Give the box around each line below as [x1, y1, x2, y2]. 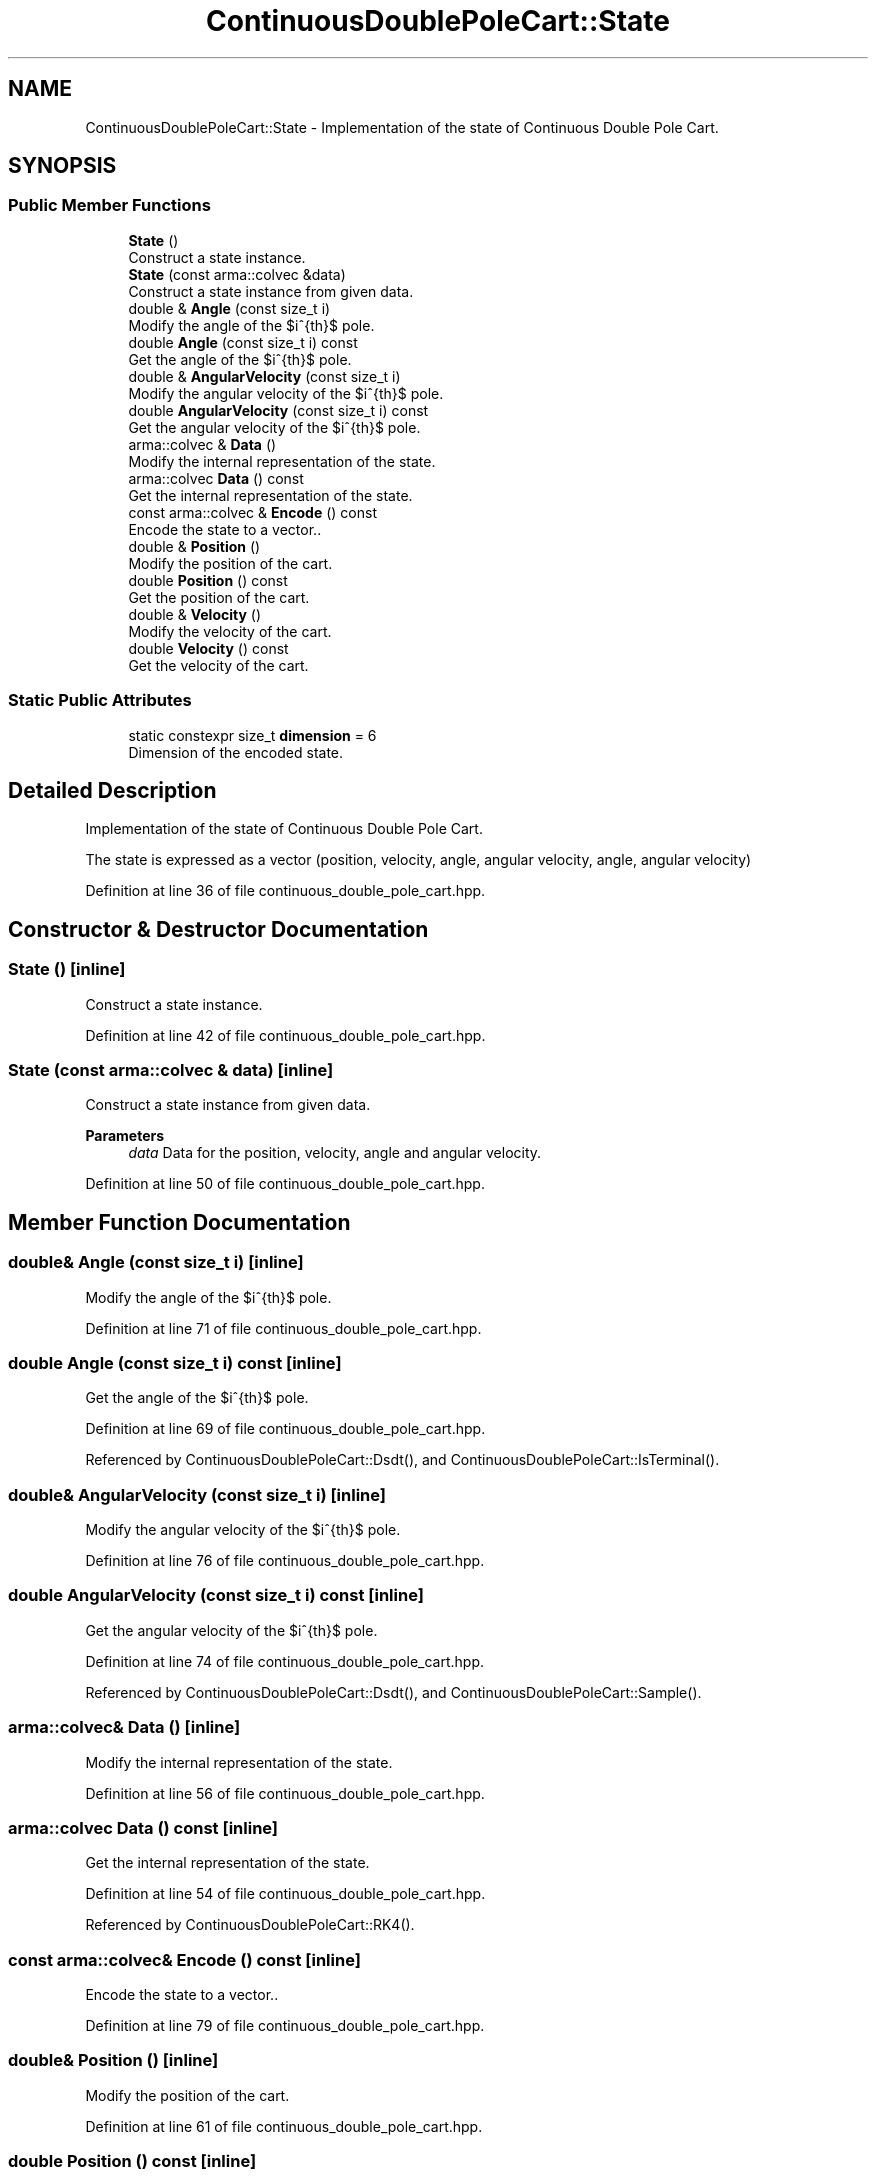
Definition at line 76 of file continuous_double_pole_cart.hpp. [85, 1552, 485, 1570]
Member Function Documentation [8, 1209, 351, 1235]
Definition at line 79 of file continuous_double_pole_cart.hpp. [85, 2017, 485, 2035]
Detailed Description [8, 777, 217, 803]
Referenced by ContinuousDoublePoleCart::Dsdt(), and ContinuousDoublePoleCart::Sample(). [85, 1683, 702, 1701]
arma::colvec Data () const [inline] [8, 1817, 279, 1838]
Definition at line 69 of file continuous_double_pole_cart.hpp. [85, 1420, 486, 1438]
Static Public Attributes [8, 690, 192, 711]
